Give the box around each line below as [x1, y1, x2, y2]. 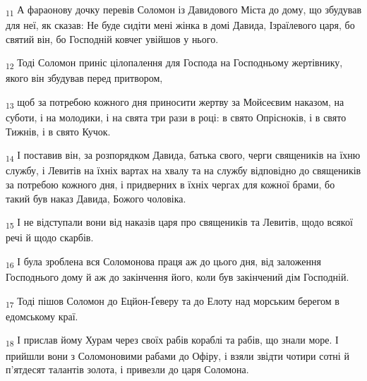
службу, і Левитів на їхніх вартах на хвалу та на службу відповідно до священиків [6, 163, 361, 178]
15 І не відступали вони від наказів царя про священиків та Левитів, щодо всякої [6, 214, 353, 231]
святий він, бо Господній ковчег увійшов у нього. [6, 31, 219, 46]
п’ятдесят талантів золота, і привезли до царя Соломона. [6, 362, 249, 377]
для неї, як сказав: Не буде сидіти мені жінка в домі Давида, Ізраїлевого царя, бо [6, 18, 355, 32]
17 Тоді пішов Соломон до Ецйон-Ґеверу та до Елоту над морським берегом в [6, 293, 339, 310]
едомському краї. [6, 308, 78, 323]
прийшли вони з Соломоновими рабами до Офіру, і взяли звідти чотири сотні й [6, 348, 349, 363]
